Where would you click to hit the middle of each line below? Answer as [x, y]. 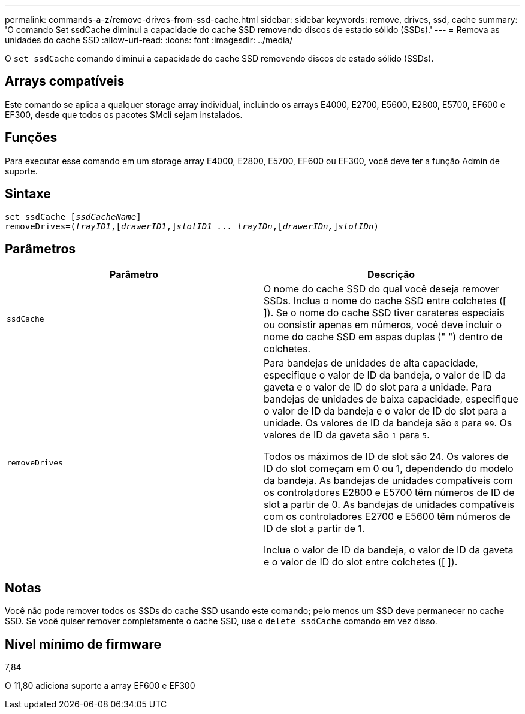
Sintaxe [28, 194]
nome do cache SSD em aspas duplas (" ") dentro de [383, 337]
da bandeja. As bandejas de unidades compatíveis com [388, 481]
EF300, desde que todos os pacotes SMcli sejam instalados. [124, 114]
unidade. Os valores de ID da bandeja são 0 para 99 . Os [388, 423]
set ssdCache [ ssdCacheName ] [73, 217]
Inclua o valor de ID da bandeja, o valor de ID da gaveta [389, 550]
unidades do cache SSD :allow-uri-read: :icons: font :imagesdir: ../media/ [149, 40]
